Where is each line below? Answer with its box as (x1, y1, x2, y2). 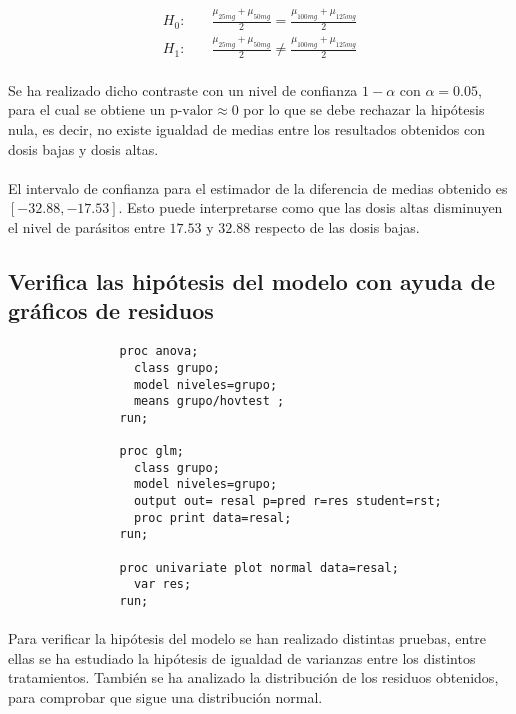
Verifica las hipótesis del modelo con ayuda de (8, 265, 496, 296)
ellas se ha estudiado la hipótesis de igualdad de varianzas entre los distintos (8, 647, 476, 668)
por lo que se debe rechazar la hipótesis (243, 99, 485, 120)
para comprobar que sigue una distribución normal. (8, 687, 323, 708)
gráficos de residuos (8, 295, 214, 326)
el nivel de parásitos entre (8, 217, 165, 237)
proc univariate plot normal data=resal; (119, 560, 399, 575)
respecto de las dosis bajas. (254, 217, 420, 237)
